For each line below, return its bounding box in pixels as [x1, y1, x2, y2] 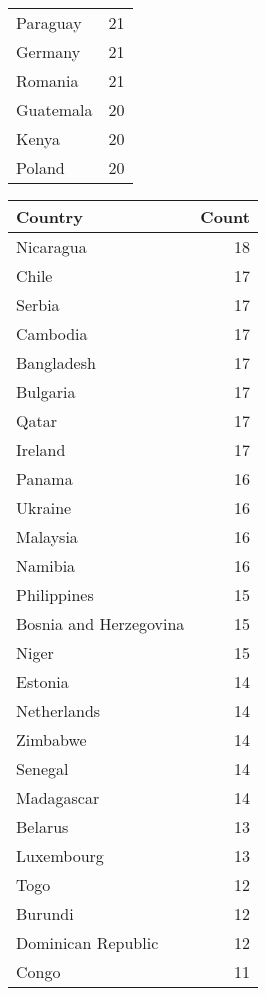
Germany [16, 40, 81, 63]
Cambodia [16, 322, 88, 345]
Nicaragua [16, 235, 87, 258]
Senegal [16, 757, 69, 780]
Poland [16, 156, 65, 179]
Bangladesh [16, 351, 96, 374]
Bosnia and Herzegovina [16, 612, 185, 635]
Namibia [16, 554, 76, 577]
